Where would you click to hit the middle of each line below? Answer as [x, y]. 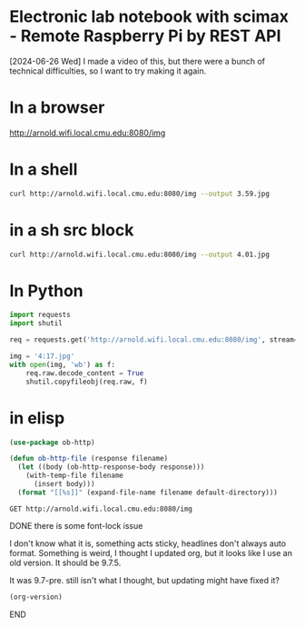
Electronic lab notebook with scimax [149, 17]
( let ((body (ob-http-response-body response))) [111, 467]
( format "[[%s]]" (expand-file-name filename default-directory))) [148, 493]
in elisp [37, 418]
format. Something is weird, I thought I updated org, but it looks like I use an [151, 552]
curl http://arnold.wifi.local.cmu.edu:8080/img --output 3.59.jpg [140, 194]
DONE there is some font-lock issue [76, 525]
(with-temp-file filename [75, 476]
